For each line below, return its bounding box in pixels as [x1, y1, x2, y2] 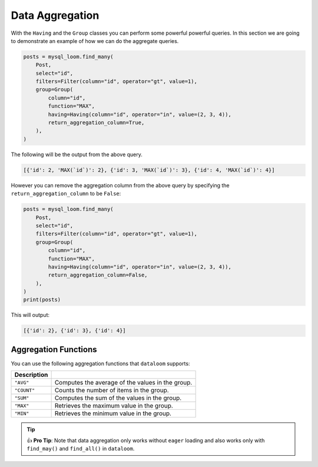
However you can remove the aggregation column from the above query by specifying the [11, 181, 230, 188]
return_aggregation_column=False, [48, 271, 148, 279]
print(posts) [23, 296, 61, 303]
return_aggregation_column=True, [48, 120, 145, 126]
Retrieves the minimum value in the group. [54, 409, 172, 418]
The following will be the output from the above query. [11, 151, 143, 158]
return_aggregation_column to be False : [11, 190, 121, 197]
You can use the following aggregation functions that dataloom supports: [11, 360, 190, 367]
